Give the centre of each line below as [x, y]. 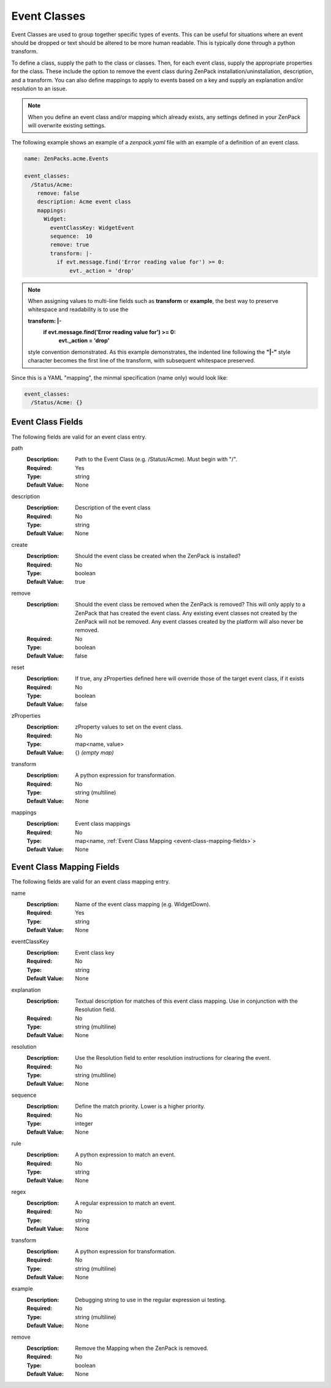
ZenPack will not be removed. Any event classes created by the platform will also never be [189, 621]
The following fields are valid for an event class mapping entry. [91, 882]
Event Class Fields [47, 422]
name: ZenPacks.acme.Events [66, 159]
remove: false [58, 193]
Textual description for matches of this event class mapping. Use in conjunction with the [186, 1001]
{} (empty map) [94, 753]
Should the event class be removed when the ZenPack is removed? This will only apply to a [190, 605]
